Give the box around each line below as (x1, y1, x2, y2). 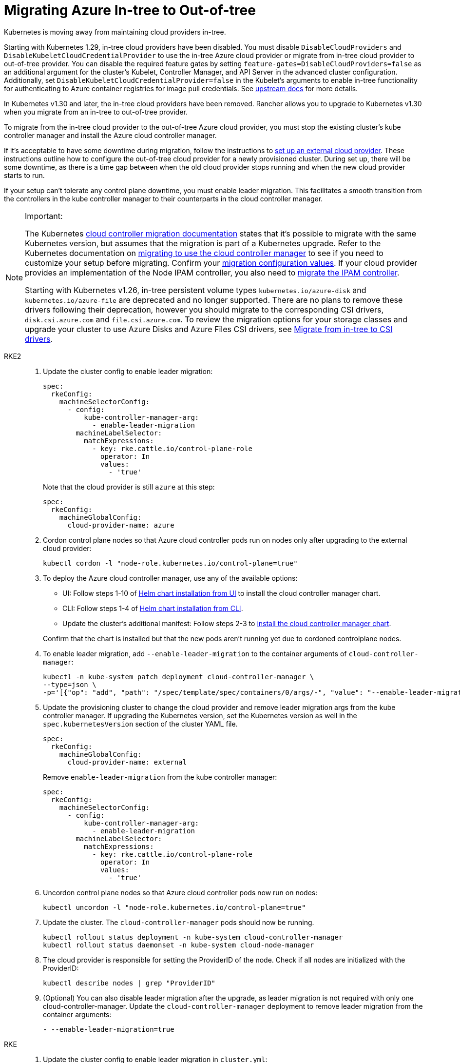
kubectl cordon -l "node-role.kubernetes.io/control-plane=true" (43, 559, 298, 567)
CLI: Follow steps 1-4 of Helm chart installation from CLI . (62, 604, 243, 612)
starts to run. (4, 171, 45, 179)
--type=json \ (43, 680, 96, 689)
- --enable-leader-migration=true (43, 1025, 174, 1033)
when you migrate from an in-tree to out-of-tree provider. (4, 107, 188, 116)
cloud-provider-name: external (67, 758, 187, 766)
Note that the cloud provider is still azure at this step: (43, 482, 215, 491)
